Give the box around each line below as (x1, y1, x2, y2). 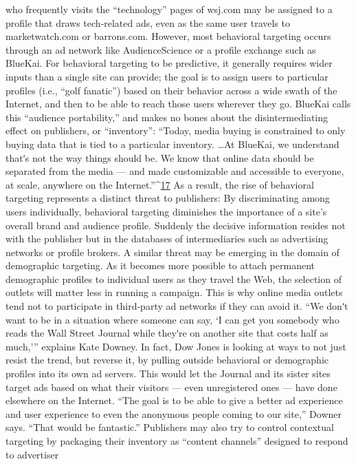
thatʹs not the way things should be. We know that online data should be (5, 150, 314, 165)
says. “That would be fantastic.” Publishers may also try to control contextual (5, 420, 334, 434)
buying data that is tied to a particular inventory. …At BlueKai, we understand (5, 136, 340, 151)
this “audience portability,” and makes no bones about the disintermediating (5, 109, 329, 124)
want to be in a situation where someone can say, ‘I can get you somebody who (5, 312, 340, 326)
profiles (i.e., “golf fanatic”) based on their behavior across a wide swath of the (5, 83, 337, 97)
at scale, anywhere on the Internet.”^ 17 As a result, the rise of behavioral (5, 177, 314, 191)
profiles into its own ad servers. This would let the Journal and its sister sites (5, 366, 331, 381)
